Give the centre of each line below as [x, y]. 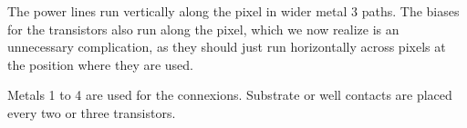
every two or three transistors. [92, 112]
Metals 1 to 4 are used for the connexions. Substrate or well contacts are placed [230, 95]
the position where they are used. [101, 64]
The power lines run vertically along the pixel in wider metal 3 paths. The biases [233, 11]
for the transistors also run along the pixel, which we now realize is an [203, 29]
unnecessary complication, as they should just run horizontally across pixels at [227, 47]
